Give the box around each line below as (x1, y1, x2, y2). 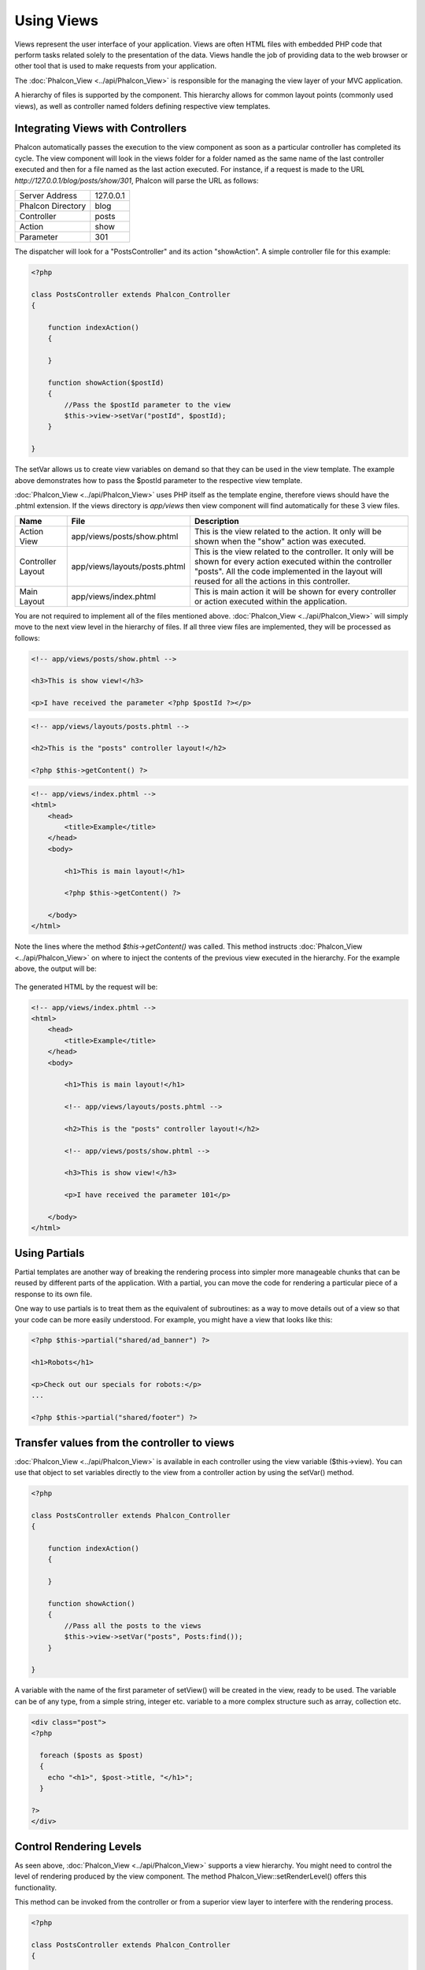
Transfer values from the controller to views (14, 1436, 235, 1449)
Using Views (14, 12, 98, 29)
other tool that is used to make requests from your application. (14, 61, 216, 71)
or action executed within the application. (194, 596, 348, 607)
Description (194, 515, 239, 526)
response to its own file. (14, 1289, 93, 1299)
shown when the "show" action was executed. (194, 536, 366, 547)
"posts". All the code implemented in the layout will (194, 566, 383, 577)
